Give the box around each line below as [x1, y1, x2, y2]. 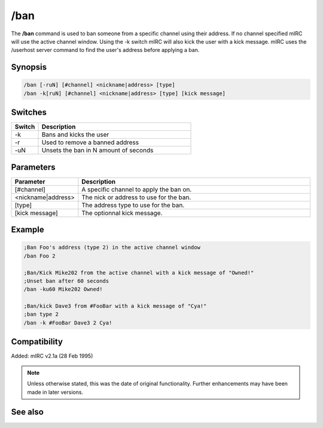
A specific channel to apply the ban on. [81, 185, 192, 194]
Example [11, 225, 44, 235]
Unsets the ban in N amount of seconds [41, 146, 154, 155]
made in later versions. [27, 389, 84, 396]
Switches [11, 108, 47, 118]
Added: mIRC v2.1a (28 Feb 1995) [11, 353, 93, 360]
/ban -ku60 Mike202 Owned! [23, 286, 103, 293]
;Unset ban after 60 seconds [23, 277, 109, 284]
